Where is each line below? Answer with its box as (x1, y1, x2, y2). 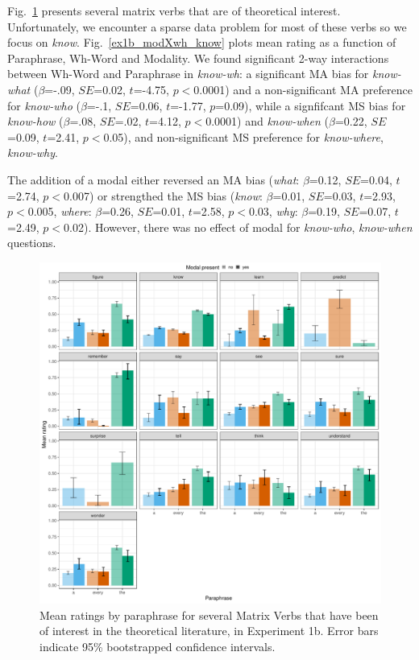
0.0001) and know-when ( (205, 113, 330, 130)
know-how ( (7, 113, 64, 130)
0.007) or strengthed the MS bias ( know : (64, 187, 263, 204)
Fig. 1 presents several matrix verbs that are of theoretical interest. (7, 2, 341, 19)
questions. (7, 234, 56, 251)
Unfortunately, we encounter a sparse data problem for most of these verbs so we (7, 18, 407, 35)
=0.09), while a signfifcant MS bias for (215, 97, 406, 113)
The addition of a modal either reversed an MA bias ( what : (7, 171, 300, 188)
